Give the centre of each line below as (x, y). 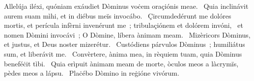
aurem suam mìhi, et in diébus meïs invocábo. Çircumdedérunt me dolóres (118, 15)
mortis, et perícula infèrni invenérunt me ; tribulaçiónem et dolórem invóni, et (124, 25)
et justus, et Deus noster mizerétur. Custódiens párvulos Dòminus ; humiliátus (125, 44)
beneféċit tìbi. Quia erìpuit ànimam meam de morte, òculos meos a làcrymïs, (121, 63)
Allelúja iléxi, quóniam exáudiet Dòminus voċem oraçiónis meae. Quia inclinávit (126, 6)
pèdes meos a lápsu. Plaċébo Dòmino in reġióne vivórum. (92, 73)
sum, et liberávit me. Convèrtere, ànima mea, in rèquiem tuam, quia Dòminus (123, 53)
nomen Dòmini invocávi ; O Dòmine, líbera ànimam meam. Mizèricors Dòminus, (127, 34)
